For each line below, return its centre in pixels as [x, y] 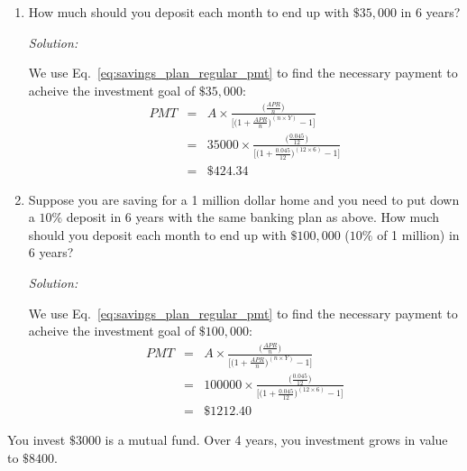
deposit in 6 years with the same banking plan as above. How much [253, 217]
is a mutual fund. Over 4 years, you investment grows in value [276, 439]
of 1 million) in [418, 234]
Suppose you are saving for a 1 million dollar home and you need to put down [244, 199]
